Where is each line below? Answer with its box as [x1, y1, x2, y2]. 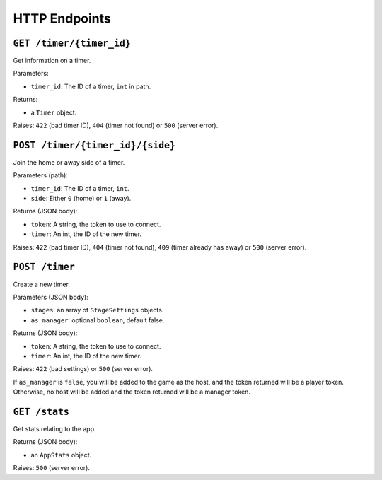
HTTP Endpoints [13, 11, 111, 26]
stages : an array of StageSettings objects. [30, 306, 164, 315]
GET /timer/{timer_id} [13, 37, 131, 49]
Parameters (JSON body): [13, 293, 88, 301]
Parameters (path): [13, 171, 69, 180]
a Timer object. [30, 108, 77, 117]
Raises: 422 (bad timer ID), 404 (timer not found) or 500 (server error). [13, 121, 219, 130]
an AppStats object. [30, 450, 92, 459]
